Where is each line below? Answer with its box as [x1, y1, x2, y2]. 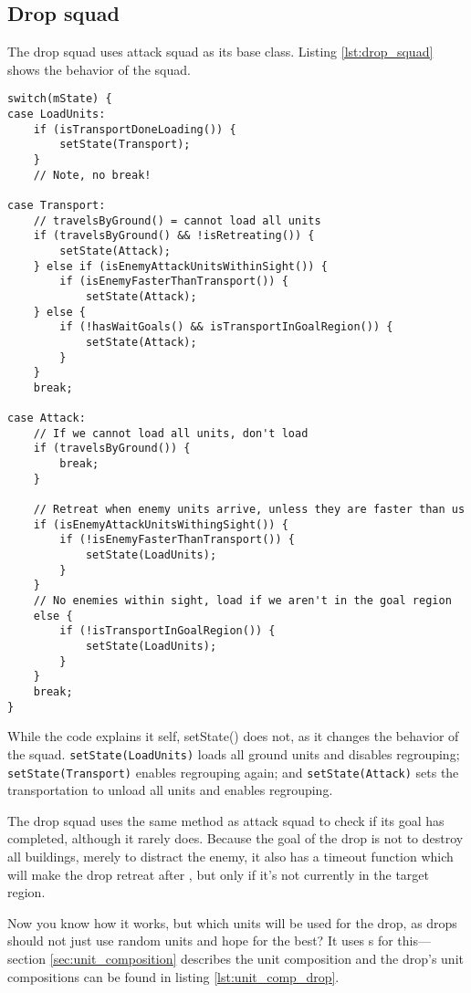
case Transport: [7, 198, 106, 212]
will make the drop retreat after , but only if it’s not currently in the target [7, 864, 429, 883]
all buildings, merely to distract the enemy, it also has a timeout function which [7, 846, 454, 865]
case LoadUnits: [7, 108, 106, 121]
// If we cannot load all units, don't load [33, 426, 309, 440]
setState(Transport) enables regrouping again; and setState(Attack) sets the [7, 762, 459, 781]
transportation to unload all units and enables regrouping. [7, 780, 333, 800]
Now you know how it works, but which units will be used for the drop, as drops [7, 913, 457, 932]
